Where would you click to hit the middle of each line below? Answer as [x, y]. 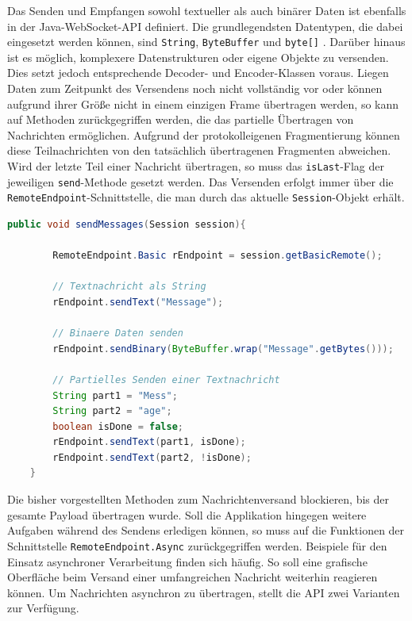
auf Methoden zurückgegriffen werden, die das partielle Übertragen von [181, 119]
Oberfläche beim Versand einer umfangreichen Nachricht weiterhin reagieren [193, 577]
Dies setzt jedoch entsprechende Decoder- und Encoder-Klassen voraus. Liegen [198, 73]
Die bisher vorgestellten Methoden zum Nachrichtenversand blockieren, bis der [198, 499]
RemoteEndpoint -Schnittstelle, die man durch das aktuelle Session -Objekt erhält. [206, 197]
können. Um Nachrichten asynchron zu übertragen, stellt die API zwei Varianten [204, 592]
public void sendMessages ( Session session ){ [127, 224]
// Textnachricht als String [129, 287]
